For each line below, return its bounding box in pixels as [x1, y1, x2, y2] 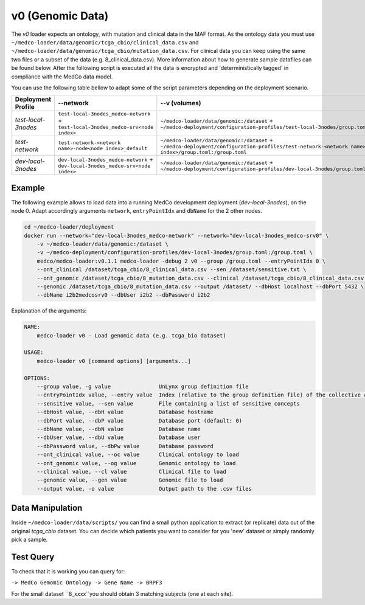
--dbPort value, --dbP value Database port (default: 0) [36, 417, 243, 424]
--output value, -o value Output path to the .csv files [36, 485, 252, 492]
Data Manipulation [11, 503, 83, 513]
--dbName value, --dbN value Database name [36, 426, 201, 432]
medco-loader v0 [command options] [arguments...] [36, 358, 191, 364]
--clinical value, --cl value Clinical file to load [36, 468, 226, 475]
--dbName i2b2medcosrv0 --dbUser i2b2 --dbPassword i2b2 [36, 292, 210, 299]
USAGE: [24, 349, 44, 356]
